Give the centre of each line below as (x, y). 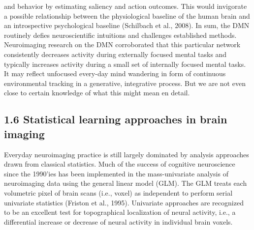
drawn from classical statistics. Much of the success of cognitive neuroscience (120, 164)
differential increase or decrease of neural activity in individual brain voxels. (118, 221)
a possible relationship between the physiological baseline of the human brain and (127, 15)
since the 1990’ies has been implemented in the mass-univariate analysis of (116, 173)
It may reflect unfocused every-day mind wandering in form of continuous (115, 73)
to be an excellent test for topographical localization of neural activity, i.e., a (120, 212)
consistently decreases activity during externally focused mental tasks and (115, 54)
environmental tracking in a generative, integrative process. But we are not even (125, 83)
